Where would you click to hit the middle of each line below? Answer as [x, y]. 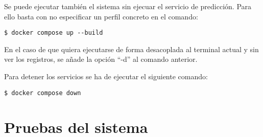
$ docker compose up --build [54, 33]
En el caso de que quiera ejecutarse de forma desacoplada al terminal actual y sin [131, 49]
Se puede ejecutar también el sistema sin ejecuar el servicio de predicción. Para [128, 6]
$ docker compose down [43, 93]
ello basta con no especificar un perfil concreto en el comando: [101, 16]
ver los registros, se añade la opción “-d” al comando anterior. [101, 59]
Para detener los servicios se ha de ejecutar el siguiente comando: [106, 76]
